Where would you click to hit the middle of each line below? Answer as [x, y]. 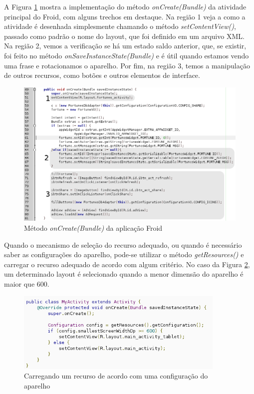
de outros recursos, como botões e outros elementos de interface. [102, 75]
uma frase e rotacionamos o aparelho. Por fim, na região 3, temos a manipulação [127, 65]
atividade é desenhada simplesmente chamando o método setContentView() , [120, 26]
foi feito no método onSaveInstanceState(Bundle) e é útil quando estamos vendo [127, 55]
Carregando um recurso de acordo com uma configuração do [116, 376]
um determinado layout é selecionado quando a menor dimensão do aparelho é [124, 274]
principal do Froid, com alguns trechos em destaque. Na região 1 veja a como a [125, 16]
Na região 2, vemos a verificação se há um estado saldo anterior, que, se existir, [125, 46]
